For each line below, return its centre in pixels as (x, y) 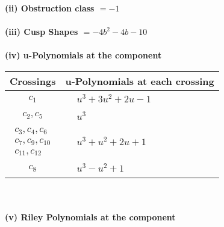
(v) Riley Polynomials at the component (90, 216)
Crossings (33, 81)
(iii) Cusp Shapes (42, 32)
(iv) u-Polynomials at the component (83, 55)
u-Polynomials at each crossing (140, 81)
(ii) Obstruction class (50, 8)
